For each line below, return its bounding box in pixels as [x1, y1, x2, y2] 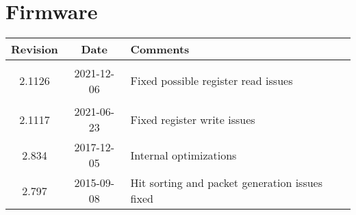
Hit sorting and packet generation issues [130, 175, 323, 191]
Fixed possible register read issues [130, 73, 293, 89]
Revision [11, 41, 58, 58]
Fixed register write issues [130, 111, 255, 127]
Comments [130, 41, 190, 58]
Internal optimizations [130, 147, 237, 163]
